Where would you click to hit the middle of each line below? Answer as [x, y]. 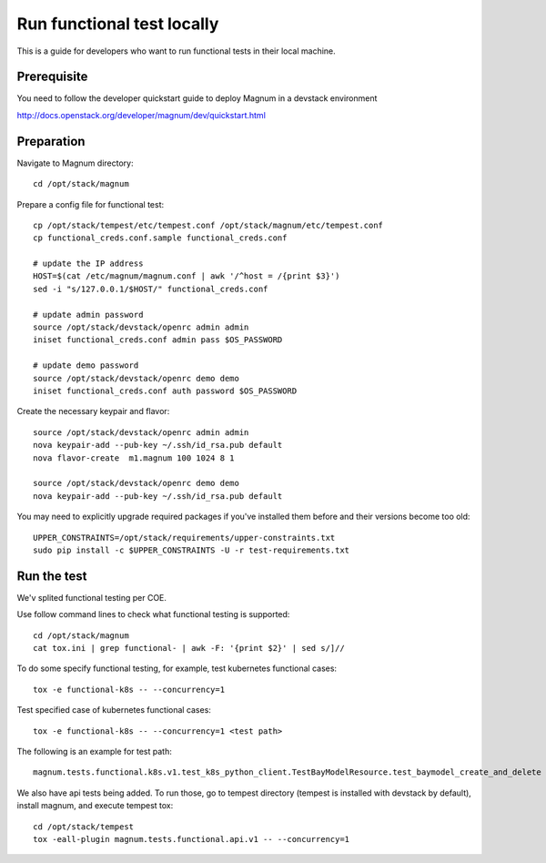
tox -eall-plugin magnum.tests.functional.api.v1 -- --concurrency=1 [192, 839]
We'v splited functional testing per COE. [92, 597]
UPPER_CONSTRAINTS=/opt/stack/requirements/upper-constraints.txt [184, 538]
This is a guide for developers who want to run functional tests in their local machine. [176, 51]
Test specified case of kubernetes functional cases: [114, 710]
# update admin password [88, 315]
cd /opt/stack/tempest [84, 827]
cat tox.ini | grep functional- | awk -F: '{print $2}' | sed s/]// [189, 648]
